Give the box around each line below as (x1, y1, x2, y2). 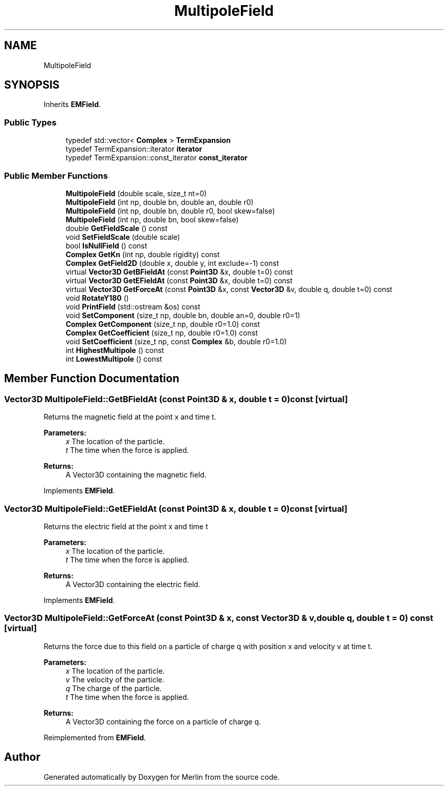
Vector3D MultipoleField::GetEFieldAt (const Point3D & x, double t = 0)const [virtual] (4, 503, 348, 514)
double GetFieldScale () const (65, 223, 168, 233)
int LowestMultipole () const (65, 354, 162, 363)
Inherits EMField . (43, 100, 101, 109)
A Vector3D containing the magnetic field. (65, 470, 207, 480)
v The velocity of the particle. (65, 675, 165, 684)
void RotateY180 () (65, 293, 129, 302)
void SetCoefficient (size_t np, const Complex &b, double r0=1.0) (65, 337, 287, 346)
